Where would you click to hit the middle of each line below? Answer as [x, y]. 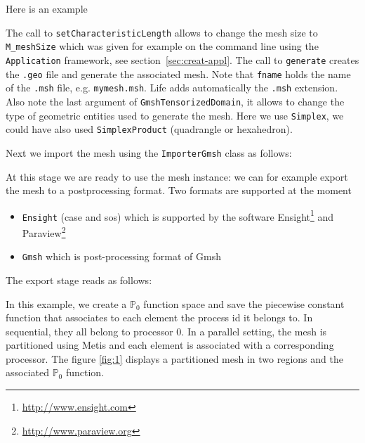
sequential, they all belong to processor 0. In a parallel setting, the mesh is [166, 331]
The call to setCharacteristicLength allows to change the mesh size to [162, 32]
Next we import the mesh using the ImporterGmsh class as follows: [149, 152]
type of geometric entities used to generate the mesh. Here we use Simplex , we [175, 115]
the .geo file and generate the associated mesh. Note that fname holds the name [178, 73]
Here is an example [47, 8]
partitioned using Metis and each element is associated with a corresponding [170, 345]
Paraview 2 [44, 232]
